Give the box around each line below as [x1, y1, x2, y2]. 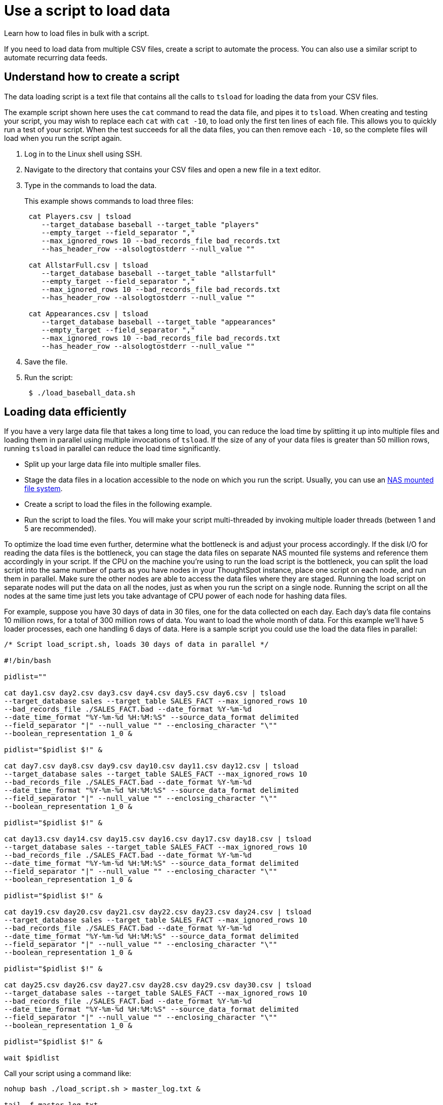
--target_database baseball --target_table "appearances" [41, 317, 276, 326]
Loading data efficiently [4, 406, 127, 419]
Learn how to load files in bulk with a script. [4, 28, 149, 38]
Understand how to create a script [4, 70, 180, 84]
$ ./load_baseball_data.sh [28, 388, 136, 397]
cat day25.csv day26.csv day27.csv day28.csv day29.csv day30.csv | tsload [4, 981, 311, 989]
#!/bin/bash [4, 656, 51, 665]
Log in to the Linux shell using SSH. [24, 149, 142, 158]
